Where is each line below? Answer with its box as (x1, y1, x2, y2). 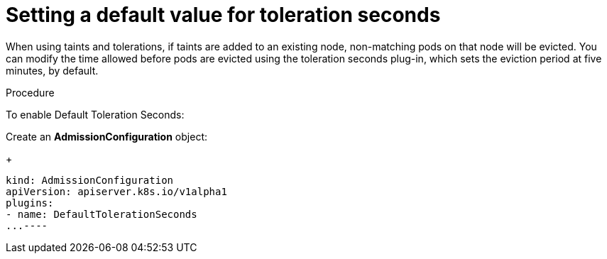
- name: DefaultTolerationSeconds (6, 208, 197, 220)
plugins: (6, 197, 54, 209)
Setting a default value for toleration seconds (6, 3, 441, 27)
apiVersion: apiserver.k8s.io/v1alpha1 (6, 185, 227, 197)
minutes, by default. (6, 64, 99, 77)
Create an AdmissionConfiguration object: (6, 130, 207, 143)
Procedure (6, 86, 55, 99)
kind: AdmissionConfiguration (6, 174, 174, 186)
